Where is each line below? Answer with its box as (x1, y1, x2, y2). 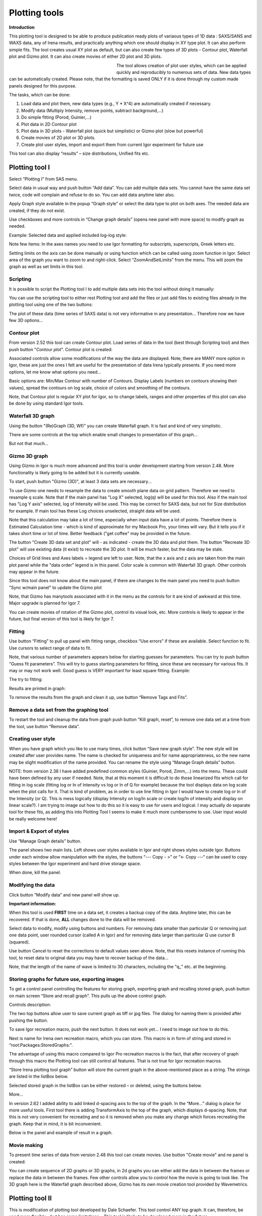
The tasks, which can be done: (9, 92, 71, 98)
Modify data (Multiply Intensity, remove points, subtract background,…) (21, 107, 164, 113)
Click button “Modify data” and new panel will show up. (9, 892, 120, 897)
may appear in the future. (9, 569, 60, 574)
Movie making (9, 1142, 43, 1148)
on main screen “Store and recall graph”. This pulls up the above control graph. (9, 993, 167, 999)
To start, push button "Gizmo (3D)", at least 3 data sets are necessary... (9, 479, 152, 484)
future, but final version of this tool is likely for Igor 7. (9, 616, 114, 622)
